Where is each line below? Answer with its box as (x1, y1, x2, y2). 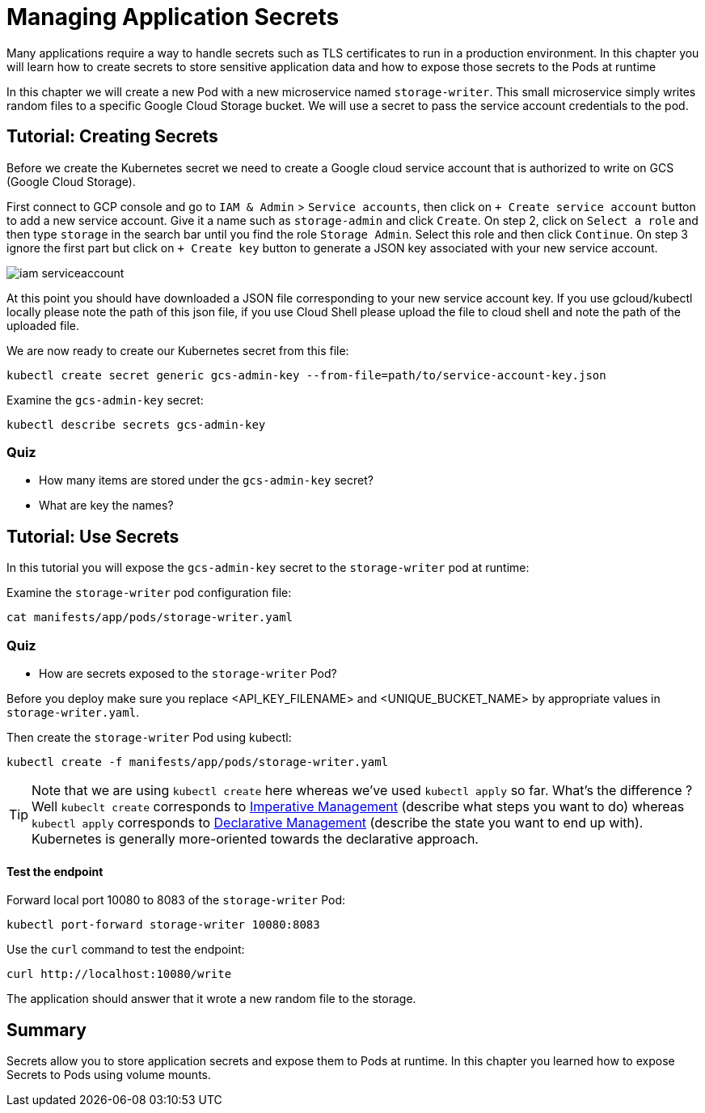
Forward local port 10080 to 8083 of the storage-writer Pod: (6, 893, 346, 908)
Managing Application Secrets (6, 3, 340, 31)
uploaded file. (6, 318, 80, 332)
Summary (6, 1019, 87, 1040)
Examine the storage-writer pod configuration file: (6, 586, 292, 600)
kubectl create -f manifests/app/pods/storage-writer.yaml (6, 755, 389, 768)
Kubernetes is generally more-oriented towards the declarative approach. (32, 830, 479, 847)
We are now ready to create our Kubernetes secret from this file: (6, 343, 349, 358)
